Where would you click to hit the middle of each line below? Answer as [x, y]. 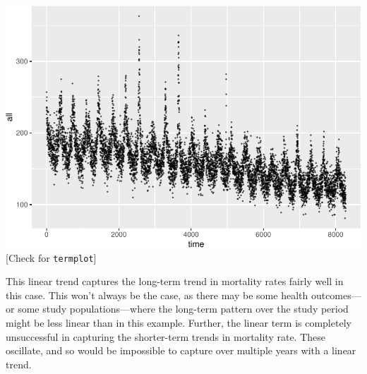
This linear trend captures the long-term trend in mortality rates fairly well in [175, 281]
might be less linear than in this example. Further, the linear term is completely [179, 323]
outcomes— [336, 295]
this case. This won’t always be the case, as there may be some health [157, 295]
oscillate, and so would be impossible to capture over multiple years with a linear [181, 350]
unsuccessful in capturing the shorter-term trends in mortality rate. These [166, 336]
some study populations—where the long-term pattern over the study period [183, 309]
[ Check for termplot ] [51, 257]
